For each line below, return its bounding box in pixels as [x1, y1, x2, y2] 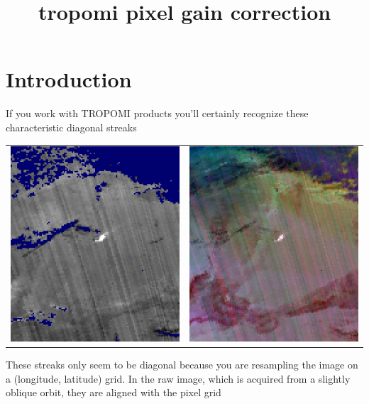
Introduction [6, 65, 132, 94]
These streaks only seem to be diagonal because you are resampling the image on [6, 356, 358, 371]
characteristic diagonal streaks [6, 119, 137, 134]
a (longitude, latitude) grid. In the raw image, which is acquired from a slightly [6, 371, 351, 386]
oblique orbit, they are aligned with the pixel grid [6, 385, 221, 400]
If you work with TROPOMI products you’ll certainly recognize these [6, 106, 309, 121]
